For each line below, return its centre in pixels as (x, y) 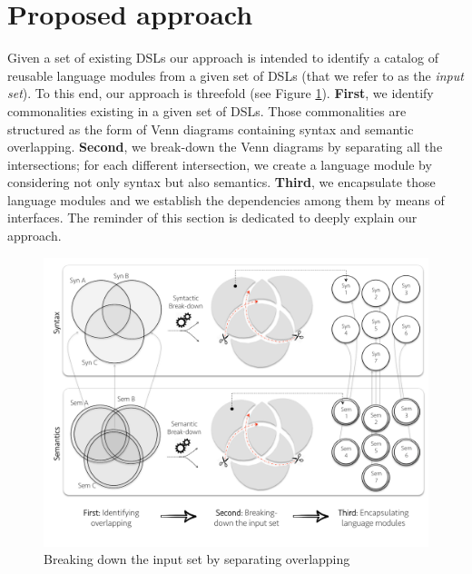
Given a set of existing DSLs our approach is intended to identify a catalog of (223, 58)
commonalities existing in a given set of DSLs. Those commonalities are (207, 110)
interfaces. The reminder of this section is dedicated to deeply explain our (212, 218)
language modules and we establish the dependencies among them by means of (226, 199)
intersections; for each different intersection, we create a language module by (220, 164)
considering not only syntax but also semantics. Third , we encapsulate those (221, 182)
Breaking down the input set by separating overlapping (197, 559)
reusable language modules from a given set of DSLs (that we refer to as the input (236, 75)
